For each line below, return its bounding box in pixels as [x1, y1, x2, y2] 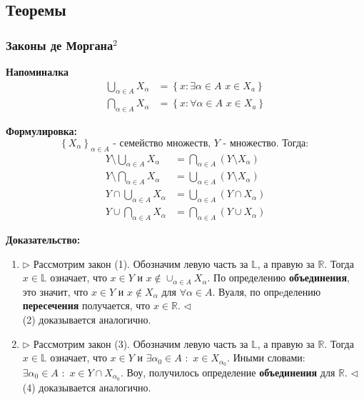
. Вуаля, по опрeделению [212, 284, 321, 299]
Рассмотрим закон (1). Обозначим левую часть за [33, 256, 248, 271]
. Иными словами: [227, 350, 305, 365]
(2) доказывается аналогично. [22, 311, 151, 326]
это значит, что [22, 284, 89, 299]
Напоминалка [6, 64, 69, 79]
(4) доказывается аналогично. [22, 379, 151, 394]
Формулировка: [6, 124, 78, 139]
